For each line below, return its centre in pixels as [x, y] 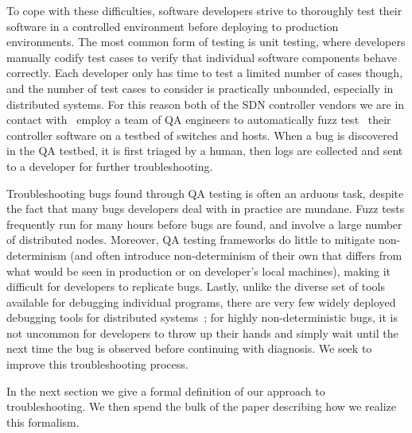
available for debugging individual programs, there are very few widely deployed [201, 302]
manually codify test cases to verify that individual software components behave [202, 57]
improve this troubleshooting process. [97, 364]
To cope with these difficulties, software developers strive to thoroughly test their [204, 10]
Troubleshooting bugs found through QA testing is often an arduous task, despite [205, 193]
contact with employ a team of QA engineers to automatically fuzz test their [199, 120]
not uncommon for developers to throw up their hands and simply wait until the [202, 332]
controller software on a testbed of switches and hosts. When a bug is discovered [202, 135]
